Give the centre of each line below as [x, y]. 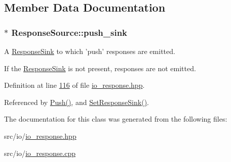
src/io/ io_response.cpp [40, 153]
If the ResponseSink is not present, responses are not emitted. [100, 68]
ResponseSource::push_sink [69, 32]
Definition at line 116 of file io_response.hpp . [74, 85]
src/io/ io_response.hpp [40, 136]
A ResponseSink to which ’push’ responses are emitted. [90, 51]
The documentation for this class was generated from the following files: [116, 119]
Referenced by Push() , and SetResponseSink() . [76, 102]
